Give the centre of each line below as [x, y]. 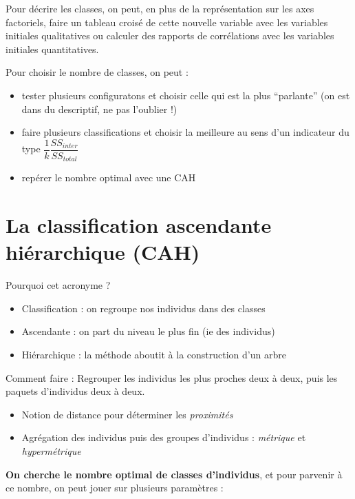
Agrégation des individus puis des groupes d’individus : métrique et [164, 437]
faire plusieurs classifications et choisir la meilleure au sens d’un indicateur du [185, 132]
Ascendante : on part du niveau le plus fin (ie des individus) [148, 331]
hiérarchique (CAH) [103, 252]
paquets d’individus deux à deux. [75, 391]
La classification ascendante [139, 225]
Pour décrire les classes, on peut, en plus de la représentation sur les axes [160, 8]
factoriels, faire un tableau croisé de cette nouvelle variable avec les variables [167, 22]
